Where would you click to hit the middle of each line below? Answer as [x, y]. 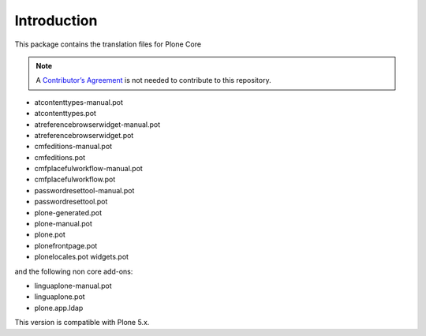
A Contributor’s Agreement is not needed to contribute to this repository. [153, 80]
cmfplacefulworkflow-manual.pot [89, 169]
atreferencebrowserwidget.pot [84, 135]
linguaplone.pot [60, 297]
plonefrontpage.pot [66, 245]
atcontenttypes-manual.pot [79, 102]
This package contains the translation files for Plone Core [108, 44]
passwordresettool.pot [71, 202]
